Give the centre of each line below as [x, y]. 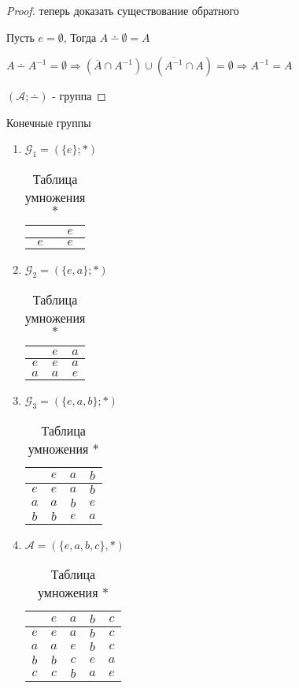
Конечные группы [49, 122]
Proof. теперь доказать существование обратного [123, 10]
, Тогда [80, 37]
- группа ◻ [79, 96]
